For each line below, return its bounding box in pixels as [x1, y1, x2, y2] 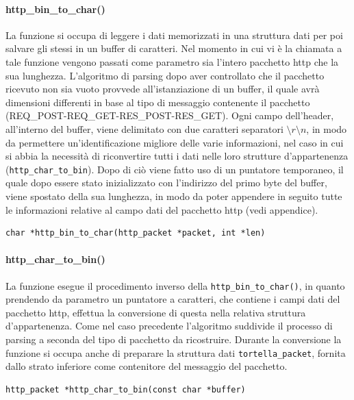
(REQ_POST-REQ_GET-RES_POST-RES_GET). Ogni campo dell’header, [5, 108, 334, 123]
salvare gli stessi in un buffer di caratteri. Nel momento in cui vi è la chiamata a [5, 41, 342, 55]
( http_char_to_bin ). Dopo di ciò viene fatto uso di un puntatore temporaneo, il [5, 162, 344, 176]
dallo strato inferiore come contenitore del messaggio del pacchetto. [5, 359, 288, 373]
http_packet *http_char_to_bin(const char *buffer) [5, 384, 246, 395]
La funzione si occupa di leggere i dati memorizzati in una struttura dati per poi [5, 27, 343, 42]
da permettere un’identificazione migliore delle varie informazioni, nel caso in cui [5, 135, 344, 149]
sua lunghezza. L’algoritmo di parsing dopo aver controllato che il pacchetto [5, 68, 325, 82]
